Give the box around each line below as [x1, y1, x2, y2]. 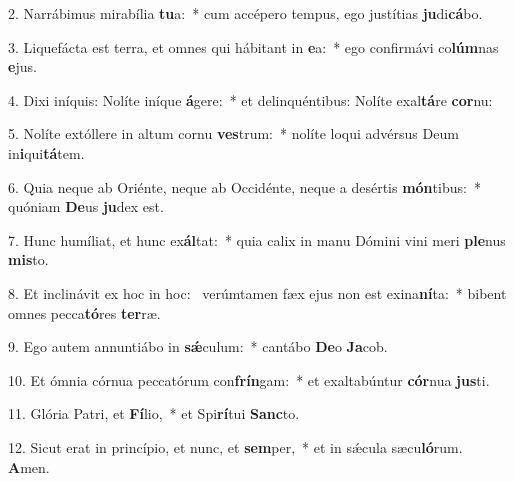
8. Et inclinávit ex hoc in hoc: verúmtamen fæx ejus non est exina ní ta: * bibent [8, 282, 507, 303]
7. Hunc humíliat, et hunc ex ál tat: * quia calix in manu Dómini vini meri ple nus [8, 229, 506, 250]
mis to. [8, 249, 49, 270]
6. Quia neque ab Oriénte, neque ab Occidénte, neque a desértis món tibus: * [8, 176, 481, 197]
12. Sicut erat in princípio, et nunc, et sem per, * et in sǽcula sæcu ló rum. [8, 436, 463, 457]
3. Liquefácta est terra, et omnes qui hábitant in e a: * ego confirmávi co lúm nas [8, 36, 499, 57]
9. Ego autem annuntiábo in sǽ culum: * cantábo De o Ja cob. [8, 336, 388, 357]
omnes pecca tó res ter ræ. [8, 302, 161, 323]
